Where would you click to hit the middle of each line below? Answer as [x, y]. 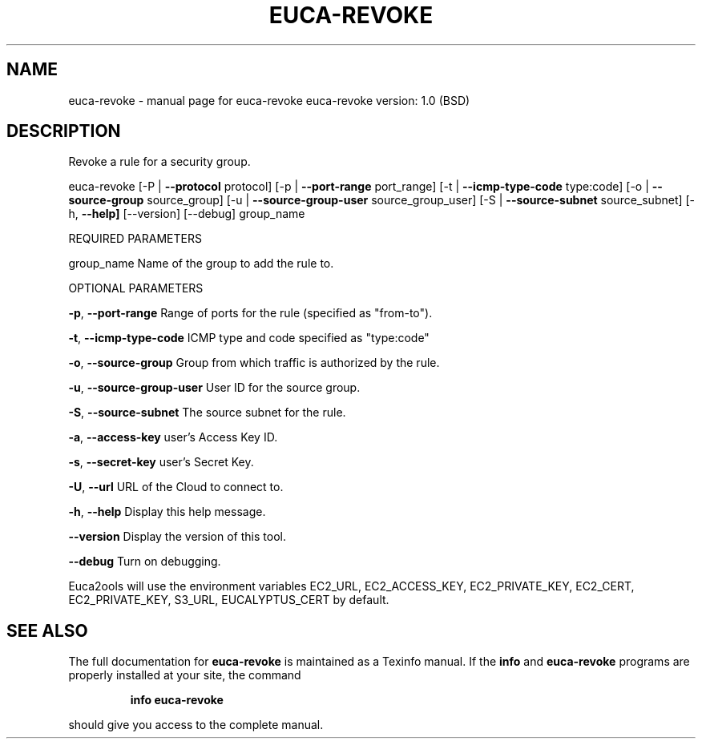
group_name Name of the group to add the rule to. [201, 264]
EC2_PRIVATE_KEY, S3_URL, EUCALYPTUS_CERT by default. [229, 600]
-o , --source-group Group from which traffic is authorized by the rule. [254, 363]
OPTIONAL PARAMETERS [136, 288]
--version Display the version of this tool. [177, 537]
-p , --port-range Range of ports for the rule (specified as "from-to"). [250, 313]
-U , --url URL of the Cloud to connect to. [176, 487]
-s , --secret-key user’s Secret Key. [161, 462]
